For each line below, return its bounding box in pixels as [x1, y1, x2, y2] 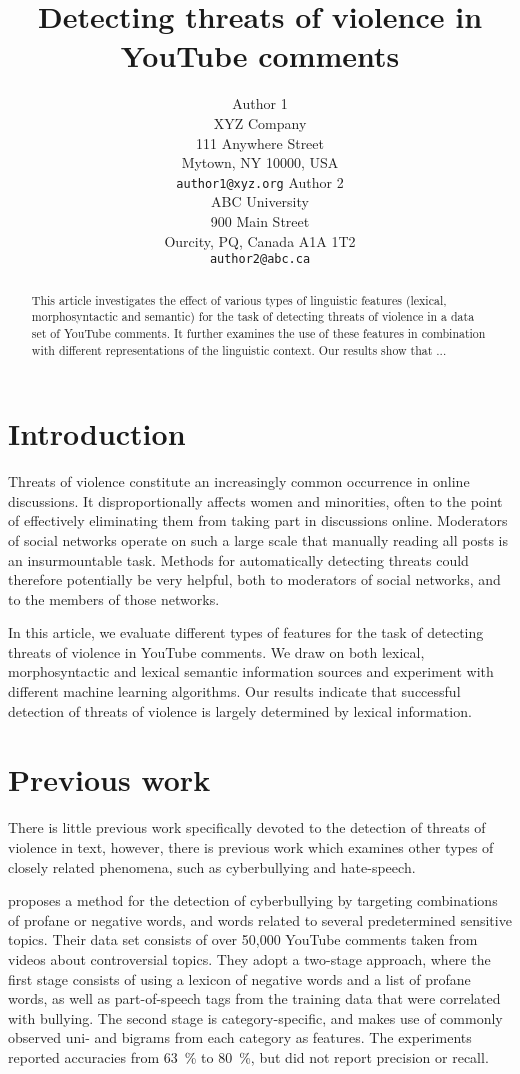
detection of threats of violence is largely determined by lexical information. [8, 700, 472, 721]
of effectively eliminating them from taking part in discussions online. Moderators [8, 510, 508, 531]
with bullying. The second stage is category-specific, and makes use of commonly [8, 1007, 503, 1028]
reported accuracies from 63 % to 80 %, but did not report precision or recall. [8, 1046, 489, 1067]
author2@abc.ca [209, 252, 311, 267]
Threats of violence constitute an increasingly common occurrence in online [8, 471, 470, 492]
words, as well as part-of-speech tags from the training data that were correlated [8, 988, 501, 1009]
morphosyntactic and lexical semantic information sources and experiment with [8, 661, 494, 682]
